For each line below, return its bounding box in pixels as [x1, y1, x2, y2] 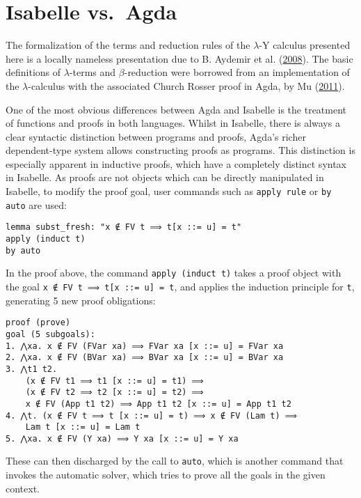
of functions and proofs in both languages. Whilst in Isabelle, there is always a [6, 116, 340, 130]
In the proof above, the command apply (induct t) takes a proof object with [6, 265, 342, 280]
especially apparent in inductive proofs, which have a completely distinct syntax [6, 156, 347, 171]
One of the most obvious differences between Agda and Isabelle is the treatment [6, 102, 347, 116]
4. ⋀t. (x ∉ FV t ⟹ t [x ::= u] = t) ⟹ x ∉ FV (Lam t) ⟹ [6, 410, 297, 421]
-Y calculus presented [259, 38, 351, 52]
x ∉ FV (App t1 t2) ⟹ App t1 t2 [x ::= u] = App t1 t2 [25, 398, 291, 409]
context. [6, 481, 40, 495]
